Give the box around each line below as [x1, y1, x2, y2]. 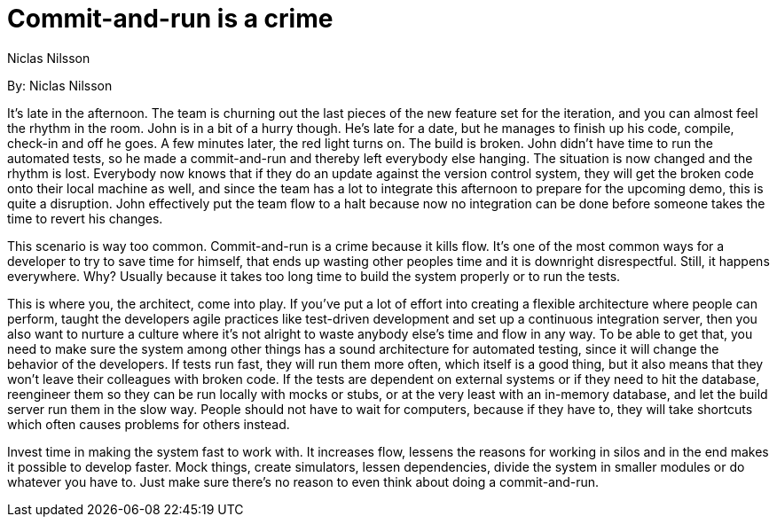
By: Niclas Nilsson [7, 77, 113, 93]
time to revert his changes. [7, 210, 163, 226]
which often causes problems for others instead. [7, 416, 290, 432]
